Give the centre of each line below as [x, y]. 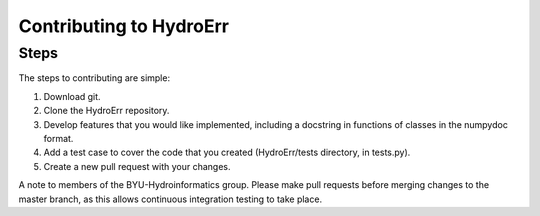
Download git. [72, 96]
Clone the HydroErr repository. [106, 111]
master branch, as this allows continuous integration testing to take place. [170, 199]
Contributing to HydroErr [124, 26]
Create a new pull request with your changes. [137, 166]
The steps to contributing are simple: [94, 78]
